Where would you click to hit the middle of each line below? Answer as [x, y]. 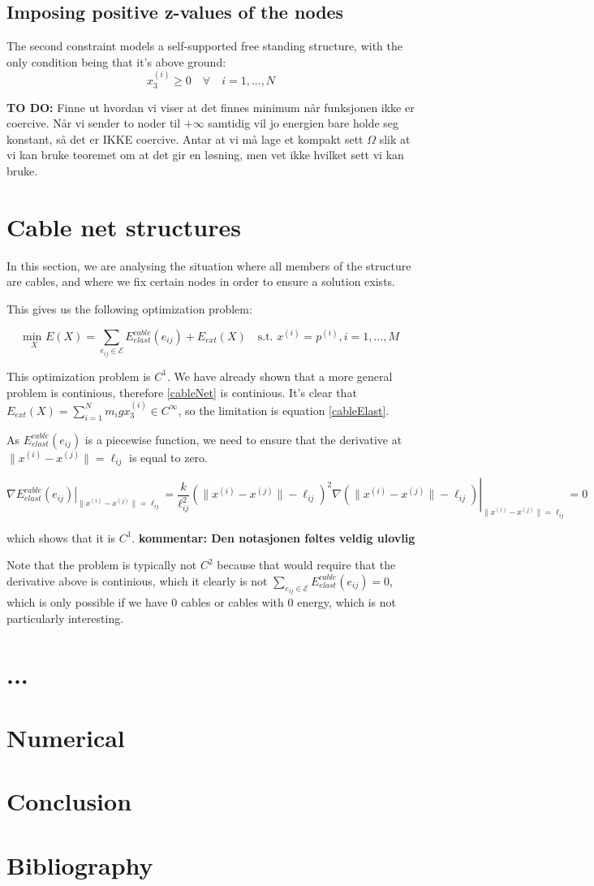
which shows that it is [61, 537]
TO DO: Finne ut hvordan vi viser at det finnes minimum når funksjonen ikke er [211, 107]
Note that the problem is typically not [102, 565]
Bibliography [80, 864]
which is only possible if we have [87, 602]
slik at [395, 138]
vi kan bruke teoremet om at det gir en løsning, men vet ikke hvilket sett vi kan [205, 155]
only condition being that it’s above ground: [116, 61]
